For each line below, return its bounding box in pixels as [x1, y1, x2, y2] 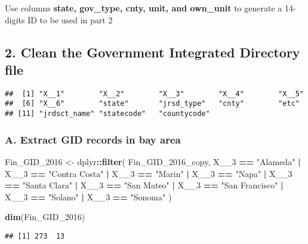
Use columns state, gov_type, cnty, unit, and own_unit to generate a [5, 2, 282, 14]
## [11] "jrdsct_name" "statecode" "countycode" [5, 109, 210, 118]
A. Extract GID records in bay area [5, 132, 181, 147]
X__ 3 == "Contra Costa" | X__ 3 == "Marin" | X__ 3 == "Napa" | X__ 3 [5, 167, 292, 179]
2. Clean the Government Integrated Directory [5, 42, 300, 61]
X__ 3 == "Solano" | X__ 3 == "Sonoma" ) [5, 190, 172, 203]
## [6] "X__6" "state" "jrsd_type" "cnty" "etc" [5, 99, 300, 108]
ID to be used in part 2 [27, 13, 113, 26]
